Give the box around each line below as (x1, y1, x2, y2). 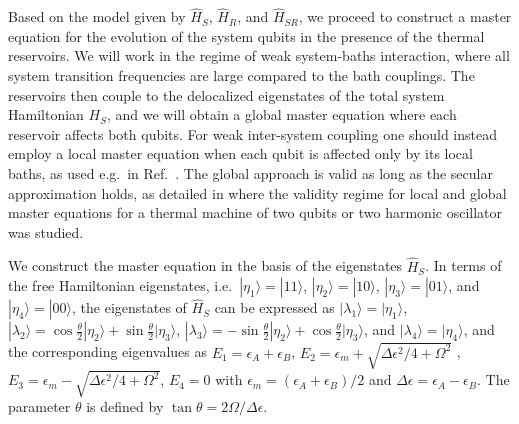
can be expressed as (214, 297, 335, 318)
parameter (8, 396, 71, 417)
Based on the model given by (8, 6, 186, 27)
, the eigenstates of (72, 297, 187, 318)
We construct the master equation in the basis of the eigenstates (8, 255, 403, 276)
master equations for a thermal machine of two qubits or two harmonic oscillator (8, 202, 503, 223)
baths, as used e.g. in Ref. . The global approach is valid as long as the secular (8, 162, 493, 183)
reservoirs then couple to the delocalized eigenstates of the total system (8, 84, 445, 105)
